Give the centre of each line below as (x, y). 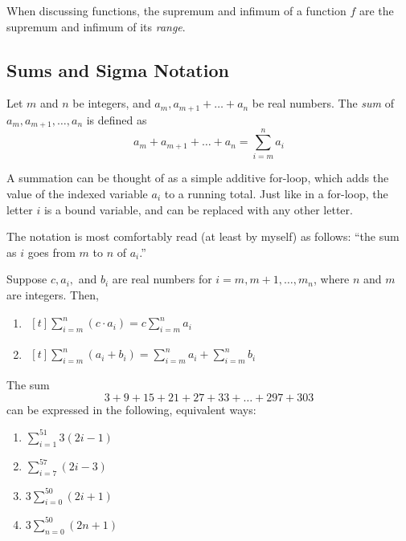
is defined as (117, 119)
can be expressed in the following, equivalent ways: (131, 409)
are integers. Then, (53, 294)
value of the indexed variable (77, 194)
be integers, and (112, 103)
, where (331, 279)
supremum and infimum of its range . (96, 26)
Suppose (27, 279)
